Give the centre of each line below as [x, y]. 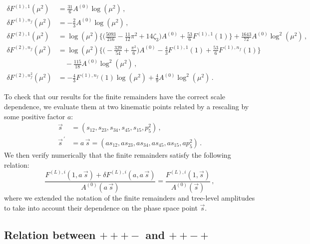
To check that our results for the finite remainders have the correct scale [115, 97]
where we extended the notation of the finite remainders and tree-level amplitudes [130, 197]
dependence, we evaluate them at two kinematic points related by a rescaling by [127, 107]
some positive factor [35, 116]
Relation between [50, 234]
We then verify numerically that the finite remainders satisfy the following [118, 154]
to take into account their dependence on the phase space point [101, 207]
